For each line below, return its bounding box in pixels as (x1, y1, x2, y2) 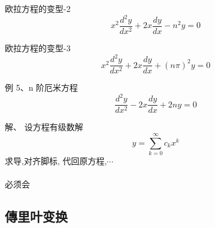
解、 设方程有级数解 (5, 121, 83, 133)
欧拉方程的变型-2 (5, 2, 71, 14)
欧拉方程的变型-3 (5, 42, 71, 54)
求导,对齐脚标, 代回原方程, (5, 155, 107, 167)
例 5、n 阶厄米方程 (5, 81, 78, 94)
